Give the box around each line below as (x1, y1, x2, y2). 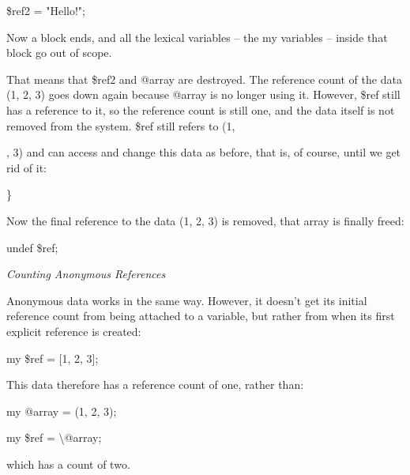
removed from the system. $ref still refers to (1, (6, 117, 235, 134)
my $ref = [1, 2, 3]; (6, 349, 99, 366)
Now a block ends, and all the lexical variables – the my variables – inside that (6, 28, 388, 45)
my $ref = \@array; (6, 429, 102, 446)
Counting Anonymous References (6, 266, 166, 282)
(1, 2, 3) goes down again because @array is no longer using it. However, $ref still (6, 86, 401, 103)
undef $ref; (6, 239, 58, 255)
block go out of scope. (6, 44, 112, 61)
